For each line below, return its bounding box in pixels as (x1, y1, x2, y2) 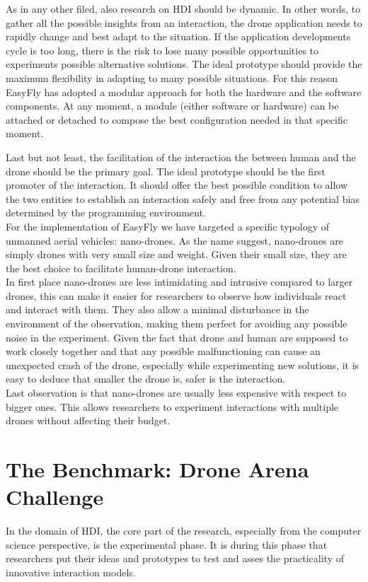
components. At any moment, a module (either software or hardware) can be (6, 98, 339, 113)
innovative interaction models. (6, 564, 136, 579)
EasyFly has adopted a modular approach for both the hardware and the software (6, 84, 362, 99)
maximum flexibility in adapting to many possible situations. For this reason (6, 70, 338, 85)
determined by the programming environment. (6, 205, 206, 220)
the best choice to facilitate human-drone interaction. (6, 260, 236, 275)
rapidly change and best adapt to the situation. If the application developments (6, 29, 351, 44)
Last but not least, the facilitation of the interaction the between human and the (6, 149, 356, 164)
